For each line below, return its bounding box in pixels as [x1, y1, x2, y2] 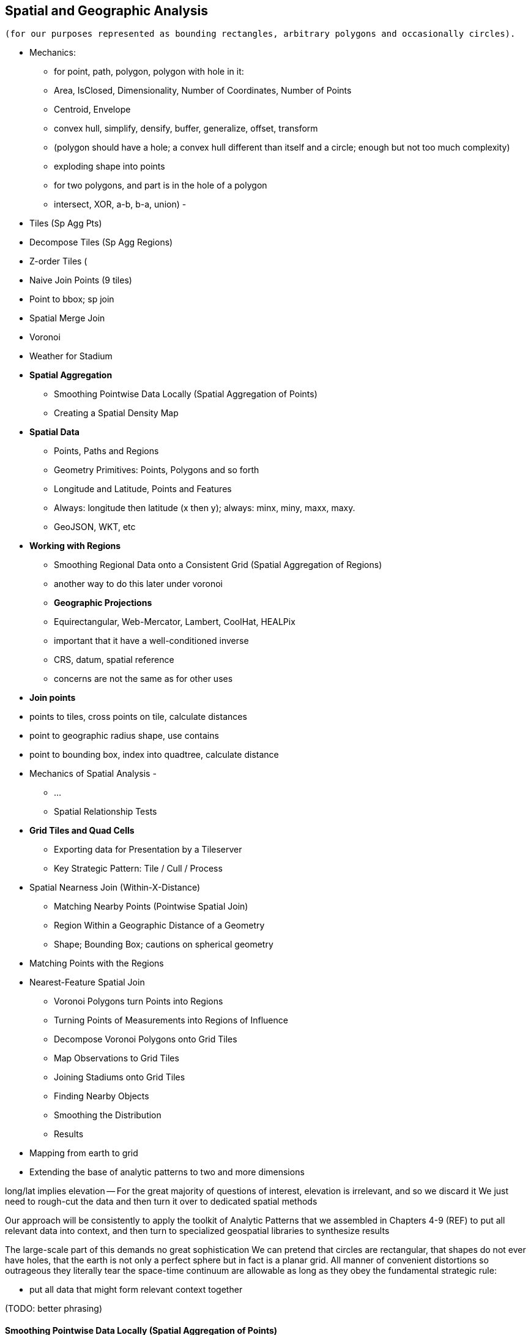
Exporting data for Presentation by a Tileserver [54, 844, 242, 855]
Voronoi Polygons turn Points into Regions [54, 996, 223, 1007]
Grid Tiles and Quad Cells [29, 825, 135, 836]
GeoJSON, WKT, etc [54, 522, 136, 533]
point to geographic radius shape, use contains [29, 730, 219, 741]
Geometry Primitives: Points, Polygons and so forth [54, 465, 259, 476]
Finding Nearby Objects [54, 1091, 149, 1102]
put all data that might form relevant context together [29, 1284, 243, 1295]
